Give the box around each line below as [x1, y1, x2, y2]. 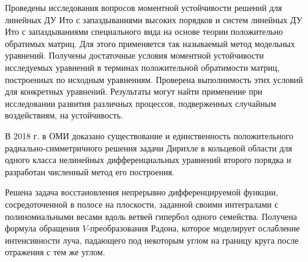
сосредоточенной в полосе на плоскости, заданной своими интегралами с [5, 197, 279, 210]
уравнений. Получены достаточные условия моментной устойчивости [5, 49, 264, 62]
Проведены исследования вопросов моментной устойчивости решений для [5, 1, 282, 13]
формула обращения [5, 222, 80, 235]
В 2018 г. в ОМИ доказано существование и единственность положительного [5, 129, 293, 142]
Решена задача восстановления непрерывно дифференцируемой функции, [5, 186, 279, 198]
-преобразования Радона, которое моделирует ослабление [87, 222, 300, 235]
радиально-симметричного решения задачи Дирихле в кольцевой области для [5, 141, 293, 154]
